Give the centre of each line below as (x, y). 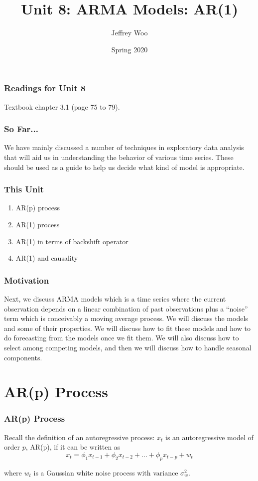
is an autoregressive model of (209, 437)
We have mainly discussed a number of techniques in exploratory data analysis (124, 147)
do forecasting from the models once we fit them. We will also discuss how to (122, 338)
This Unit (24, 189)
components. (23, 357)
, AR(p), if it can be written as (73, 447)
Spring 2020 (129, 49)
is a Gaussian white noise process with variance (106, 472)
